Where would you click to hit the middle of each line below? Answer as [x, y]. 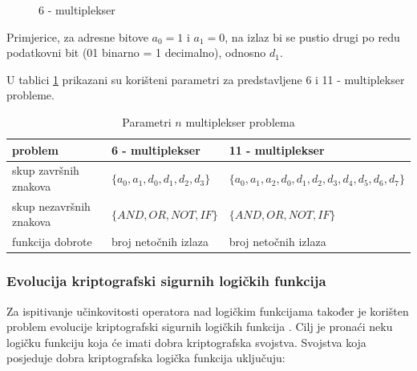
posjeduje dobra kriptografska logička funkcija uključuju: [146, 358]
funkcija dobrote [52, 242]
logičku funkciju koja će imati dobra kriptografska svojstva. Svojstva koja [186, 342]
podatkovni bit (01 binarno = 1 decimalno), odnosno [136, 52]
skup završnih [46, 170]
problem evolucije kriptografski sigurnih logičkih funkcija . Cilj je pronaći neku [200, 327]
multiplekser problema [240, 121]
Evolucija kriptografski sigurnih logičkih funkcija [166, 281]
